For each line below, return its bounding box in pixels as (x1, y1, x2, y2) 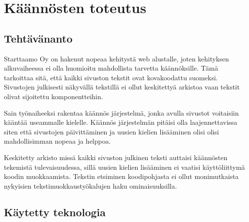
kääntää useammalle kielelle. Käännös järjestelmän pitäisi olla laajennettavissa (4, 117, 237, 127)
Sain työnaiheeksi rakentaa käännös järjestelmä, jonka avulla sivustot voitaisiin (4, 107, 239, 118)
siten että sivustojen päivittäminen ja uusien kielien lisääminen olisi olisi (4, 126, 219, 136)
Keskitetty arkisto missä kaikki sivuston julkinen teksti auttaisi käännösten (4, 152, 228, 162)
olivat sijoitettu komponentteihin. (4, 91, 103, 101)
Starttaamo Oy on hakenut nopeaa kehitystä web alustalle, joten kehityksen (4, 53, 229, 63)
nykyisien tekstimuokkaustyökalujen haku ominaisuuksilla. (4, 180, 177, 191)
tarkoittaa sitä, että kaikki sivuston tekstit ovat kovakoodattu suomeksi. (4, 72, 218, 82)
